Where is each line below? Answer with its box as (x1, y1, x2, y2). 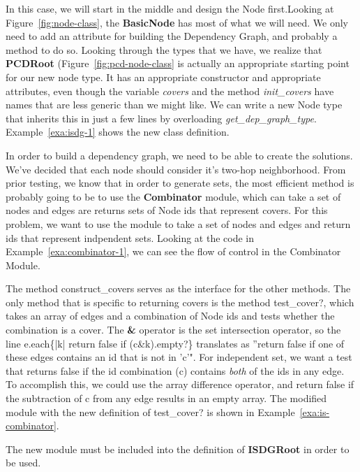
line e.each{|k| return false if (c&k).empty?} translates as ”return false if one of (6, 336, 345, 350)
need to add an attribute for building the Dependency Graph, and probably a (6, 29, 338, 43)
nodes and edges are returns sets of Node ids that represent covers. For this (6, 203, 328, 217)
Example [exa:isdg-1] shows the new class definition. (6, 124, 230, 139)
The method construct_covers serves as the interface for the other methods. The (6, 281, 351, 296)
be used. (6, 455, 41, 470)
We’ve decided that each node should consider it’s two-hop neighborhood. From (6, 162, 346, 176)
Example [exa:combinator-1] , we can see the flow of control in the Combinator (6, 244, 341, 259)
